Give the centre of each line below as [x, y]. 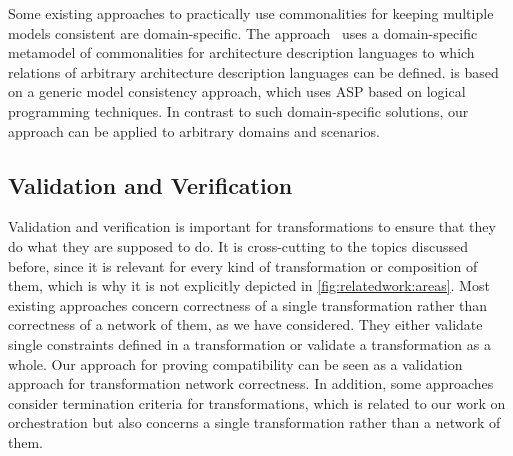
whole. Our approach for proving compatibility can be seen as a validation [235, 363]
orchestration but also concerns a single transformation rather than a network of [254, 422]
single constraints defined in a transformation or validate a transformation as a [249, 343]
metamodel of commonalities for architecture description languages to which [241, 52]
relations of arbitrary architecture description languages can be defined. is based [253, 71]
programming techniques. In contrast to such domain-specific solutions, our [238, 110]
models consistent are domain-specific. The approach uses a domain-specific [243, 32]
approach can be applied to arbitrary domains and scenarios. [194, 130]
